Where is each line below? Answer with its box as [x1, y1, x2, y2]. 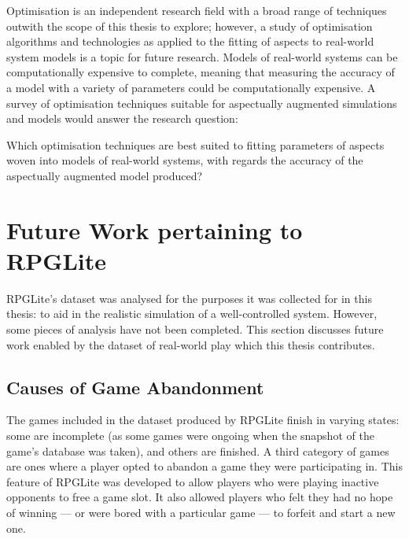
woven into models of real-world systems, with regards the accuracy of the [6, 152, 363, 168]
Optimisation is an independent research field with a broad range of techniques [6, 2, 387, 18]
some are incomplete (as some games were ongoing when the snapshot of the [6, 427, 374, 444]
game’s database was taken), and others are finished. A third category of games [6, 442, 389, 459]
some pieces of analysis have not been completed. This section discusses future [6, 321, 384, 338]
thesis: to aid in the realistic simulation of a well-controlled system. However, [6, 305, 378, 322]
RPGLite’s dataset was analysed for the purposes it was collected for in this [6, 290, 372, 306]
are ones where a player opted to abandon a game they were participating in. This [6, 458, 403, 474]
